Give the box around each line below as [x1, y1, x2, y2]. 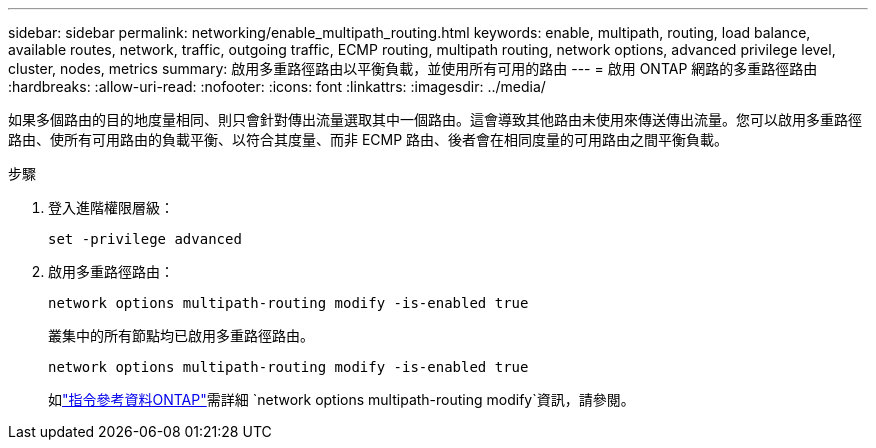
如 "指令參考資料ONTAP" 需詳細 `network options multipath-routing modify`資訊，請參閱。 [48, 391, 635, 408]
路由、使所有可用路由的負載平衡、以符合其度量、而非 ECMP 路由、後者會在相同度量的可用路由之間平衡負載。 [8, 131, 729, 148]
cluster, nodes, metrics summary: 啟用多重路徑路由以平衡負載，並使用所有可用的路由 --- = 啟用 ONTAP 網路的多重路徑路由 [8, 60, 818, 77]
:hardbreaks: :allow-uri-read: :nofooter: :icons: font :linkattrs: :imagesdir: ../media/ [8, 78, 546, 95]
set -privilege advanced [48, 231, 242, 247]
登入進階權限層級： [48, 199, 174, 216]
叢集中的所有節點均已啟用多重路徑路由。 [48, 327, 314, 344]
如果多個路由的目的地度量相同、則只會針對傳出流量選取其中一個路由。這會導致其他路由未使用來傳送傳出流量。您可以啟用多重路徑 [8, 111, 862, 128]
